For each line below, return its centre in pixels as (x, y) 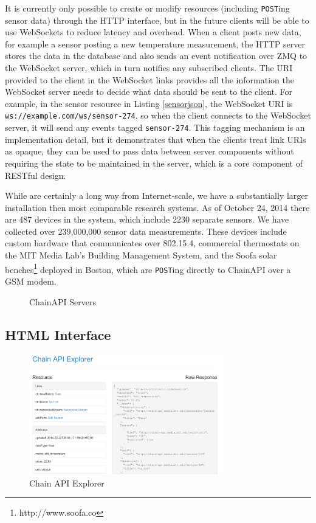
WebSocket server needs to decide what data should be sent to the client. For (149, 92)
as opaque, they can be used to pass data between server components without (149, 151)
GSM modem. (31, 281)
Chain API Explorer (67, 483)
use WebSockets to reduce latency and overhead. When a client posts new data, (153, 32)
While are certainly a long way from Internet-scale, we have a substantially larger (156, 196)
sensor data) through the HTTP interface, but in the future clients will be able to (157, 20)
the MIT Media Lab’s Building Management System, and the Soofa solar (141, 255)
